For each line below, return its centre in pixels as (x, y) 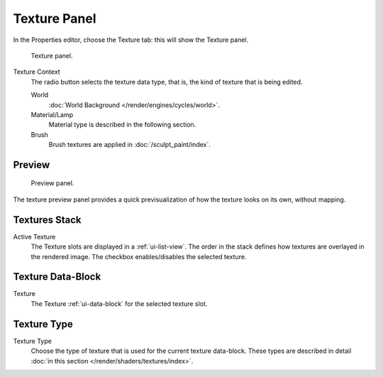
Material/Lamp (52, 114)
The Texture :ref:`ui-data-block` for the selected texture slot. (119, 304)
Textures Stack (47, 220)
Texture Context (37, 72)
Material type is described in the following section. (122, 125)
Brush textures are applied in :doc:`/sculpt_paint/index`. (129, 145)
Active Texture (34, 236)
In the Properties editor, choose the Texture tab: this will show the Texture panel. (131, 40)
